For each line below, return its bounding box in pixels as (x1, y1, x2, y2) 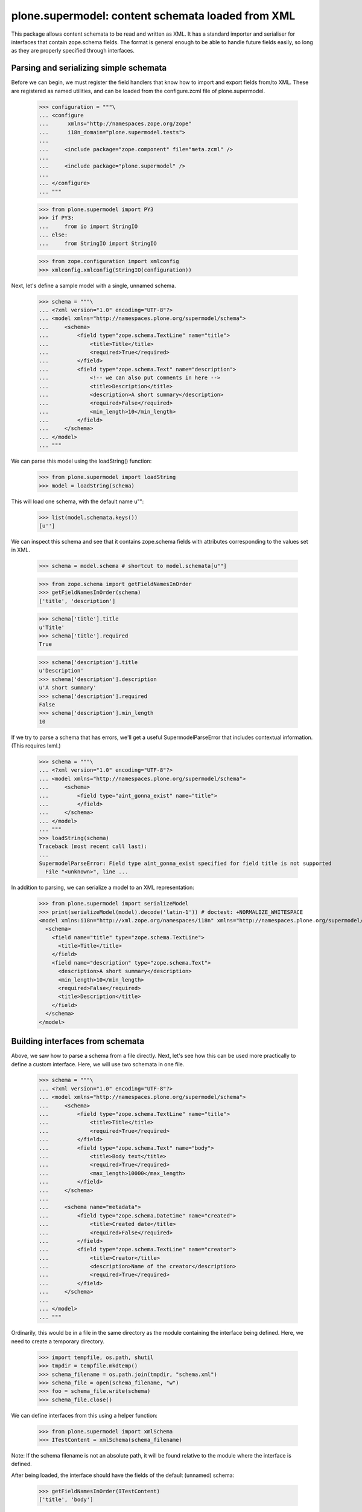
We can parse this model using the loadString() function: (11, 457, 152, 465)
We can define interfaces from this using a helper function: (11, 1412, 158, 1419)
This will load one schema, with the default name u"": (11, 498, 144, 505)
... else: (39, 232, 68, 238)
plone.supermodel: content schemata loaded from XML (11, 9, 296, 22)
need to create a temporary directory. (11, 1337, 105, 1345)
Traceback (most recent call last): (39, 843, 148, 850)
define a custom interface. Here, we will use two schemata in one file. (11, 1060, 185, 1067)
